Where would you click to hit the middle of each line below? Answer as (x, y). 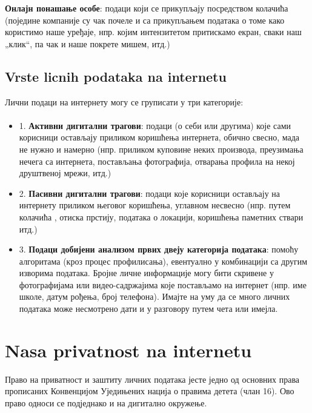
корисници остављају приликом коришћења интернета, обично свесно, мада (159, 137)
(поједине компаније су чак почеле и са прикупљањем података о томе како (145, 20)
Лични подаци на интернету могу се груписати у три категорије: (124, 101)
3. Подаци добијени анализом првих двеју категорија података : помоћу (159, 249)
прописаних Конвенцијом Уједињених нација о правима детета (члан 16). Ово (150, 391)
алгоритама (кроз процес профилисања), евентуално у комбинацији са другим (163, 261)
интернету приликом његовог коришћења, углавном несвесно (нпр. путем (155, 205)
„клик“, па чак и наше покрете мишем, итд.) (88, 43)
